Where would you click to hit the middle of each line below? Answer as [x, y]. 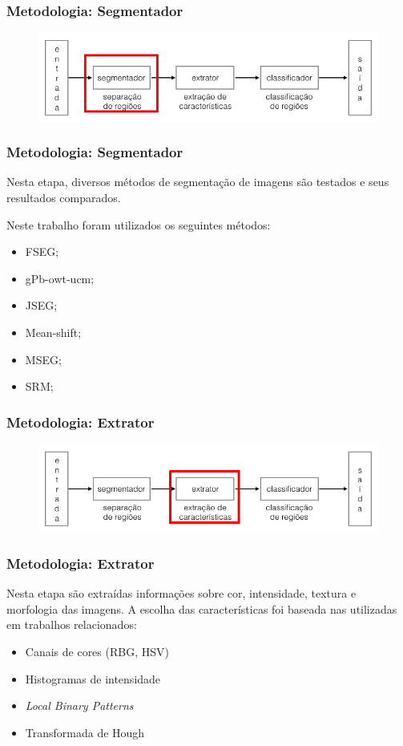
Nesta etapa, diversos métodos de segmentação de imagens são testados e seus [198, 182]
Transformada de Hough [85, 732]
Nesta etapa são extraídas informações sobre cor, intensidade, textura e [181, 593]
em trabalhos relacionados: [72, 624]
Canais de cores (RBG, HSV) [97, 651]
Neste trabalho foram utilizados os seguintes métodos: [139, 224]
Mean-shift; [53, 332]
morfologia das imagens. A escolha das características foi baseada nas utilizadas [202, 608]
